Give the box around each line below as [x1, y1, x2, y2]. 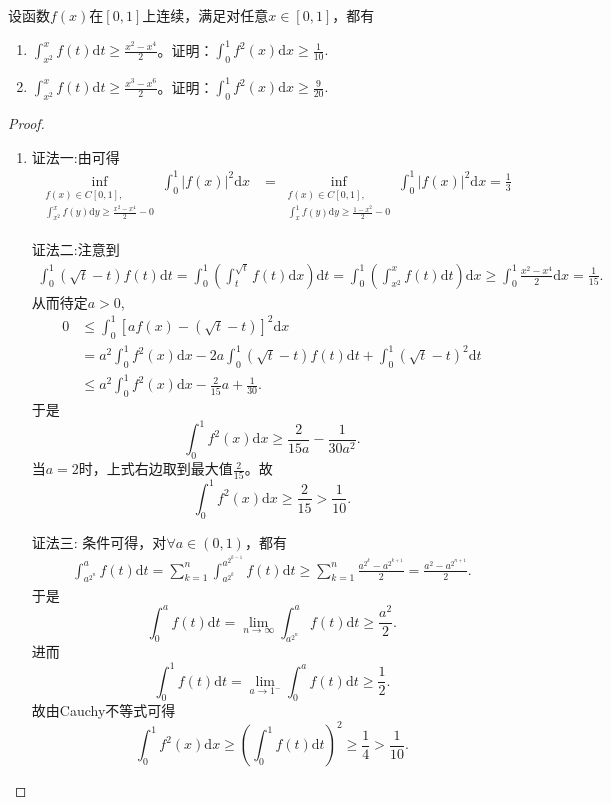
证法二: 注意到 [31, 239, 120, 260]
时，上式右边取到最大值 [78, 458, 233, 479]
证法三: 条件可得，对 [31, 531, 167, 552]
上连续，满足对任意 [142, 5, 269, 25]
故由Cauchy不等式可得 [31, 700, 176, 721]
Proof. [8, 113, 45, 134]
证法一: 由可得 [31, 146, 120, 167]
